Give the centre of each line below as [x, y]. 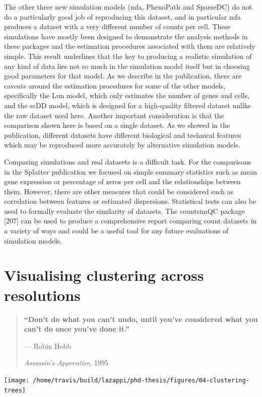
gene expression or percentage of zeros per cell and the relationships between [122, 181]
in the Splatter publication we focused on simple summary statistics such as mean [130, 171]
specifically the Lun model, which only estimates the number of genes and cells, [127, 95]
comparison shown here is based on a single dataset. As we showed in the [117, 125]
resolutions [42, 295]
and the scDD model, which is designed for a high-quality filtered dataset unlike [128, 105]
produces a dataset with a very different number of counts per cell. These [117, 26]
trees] [15, 390]
